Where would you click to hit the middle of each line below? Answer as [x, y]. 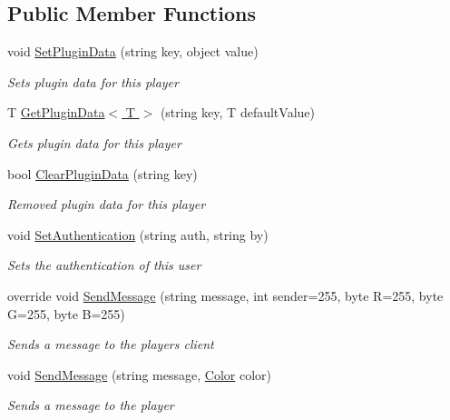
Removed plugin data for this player [107, 204]
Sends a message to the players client [111, 344]
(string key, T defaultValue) [237, 112]
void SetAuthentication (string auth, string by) [138, 234]
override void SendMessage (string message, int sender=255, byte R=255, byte [225, 295]
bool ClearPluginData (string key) [103, 173]
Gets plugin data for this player [94, 142]
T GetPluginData [56, 112]
